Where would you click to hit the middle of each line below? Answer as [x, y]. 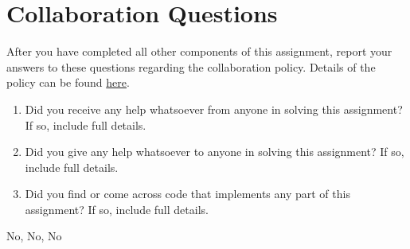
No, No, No [34, 236]
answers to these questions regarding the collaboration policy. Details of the [191, 66]
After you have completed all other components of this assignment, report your [199, 51]
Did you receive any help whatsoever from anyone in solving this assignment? [214, 109]
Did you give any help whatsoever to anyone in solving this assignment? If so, [215, 152]
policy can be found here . [68, 82]
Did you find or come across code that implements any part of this [187, 194]
